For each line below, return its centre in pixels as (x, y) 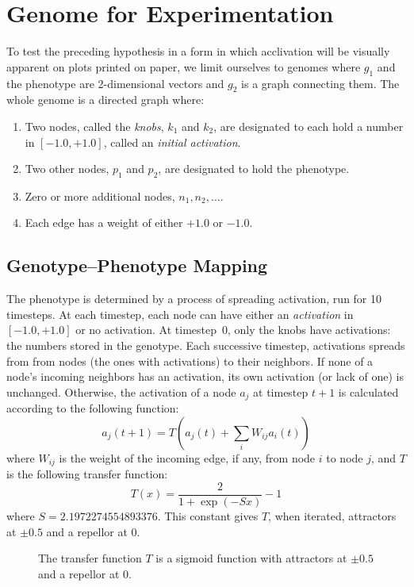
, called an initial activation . (172, 142)
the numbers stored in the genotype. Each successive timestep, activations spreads (206, 345)
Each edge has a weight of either (104, 223)
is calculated (368, 391)
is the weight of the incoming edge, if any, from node (187, 457)
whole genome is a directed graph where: (105, 100)
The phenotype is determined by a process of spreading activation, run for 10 (194, 299)
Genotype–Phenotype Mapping (137, 265)
